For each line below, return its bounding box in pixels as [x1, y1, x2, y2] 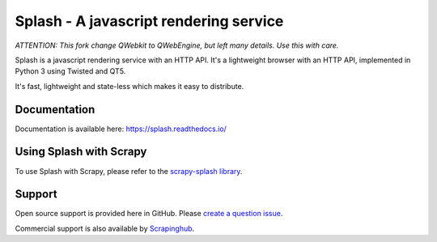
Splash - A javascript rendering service [15, 12, 284, 30]
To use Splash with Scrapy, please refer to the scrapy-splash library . [15, 166, 243, 176]
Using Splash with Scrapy [15, 145, 147, 159]
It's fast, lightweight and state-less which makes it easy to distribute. [15, 81, 244, 91]
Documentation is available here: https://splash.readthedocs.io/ [15, 124, 227, 134]
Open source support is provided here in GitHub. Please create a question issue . [15, 209, 283, 219]
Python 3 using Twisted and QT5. [15, 66, 126, 76]
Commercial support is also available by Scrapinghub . [15, 223, 195, 233]
